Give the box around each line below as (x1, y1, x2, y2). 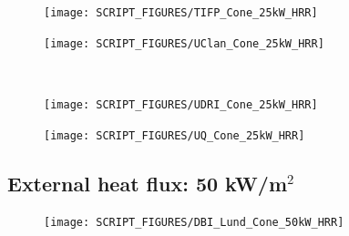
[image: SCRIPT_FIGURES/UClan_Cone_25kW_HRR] (44, 36, 324, 50)
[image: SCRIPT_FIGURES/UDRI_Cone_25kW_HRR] (44, 97, 318, 111)
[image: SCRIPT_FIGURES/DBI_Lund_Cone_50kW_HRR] (44, 216, 344, 230)
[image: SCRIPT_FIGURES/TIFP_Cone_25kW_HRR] (44, 6, 318, 19)
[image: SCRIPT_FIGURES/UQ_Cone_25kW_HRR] (44, 128, 305, 142)
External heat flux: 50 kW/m (7, 169, 287, 197)
